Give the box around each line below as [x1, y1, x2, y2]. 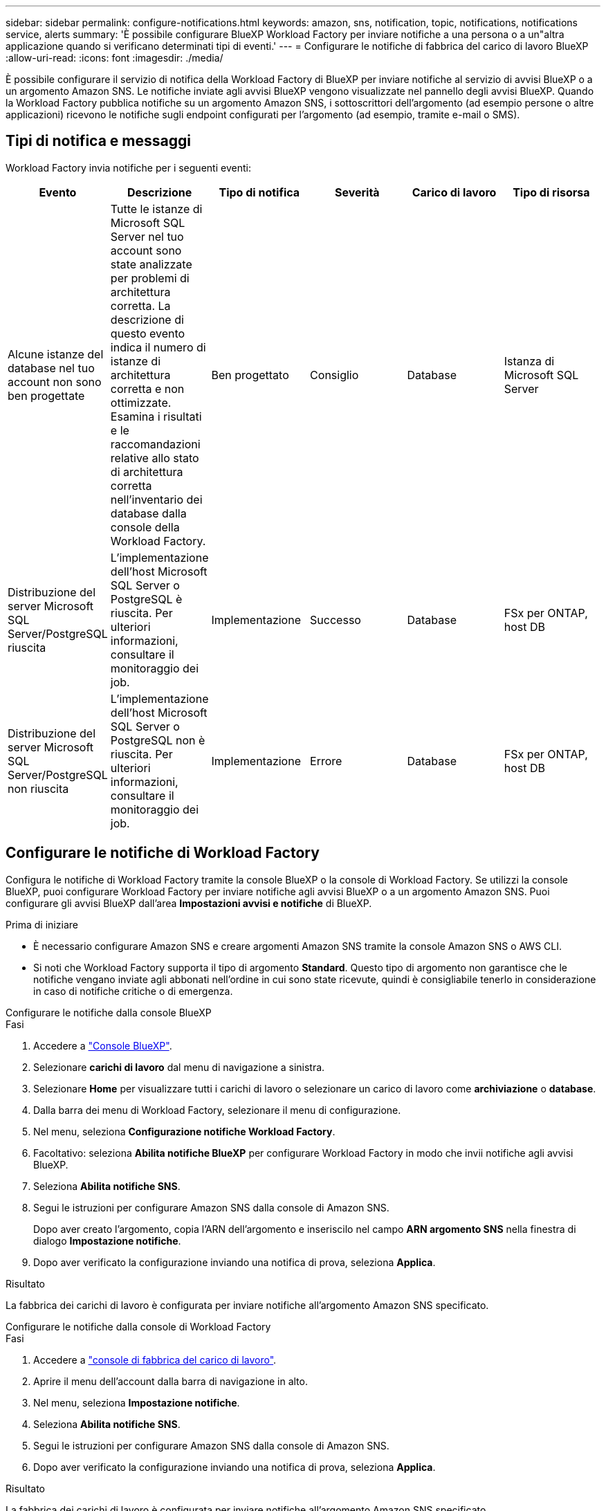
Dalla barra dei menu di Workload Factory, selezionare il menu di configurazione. [33, 1104, 401, 1116]
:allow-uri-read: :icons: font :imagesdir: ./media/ [6, 52, 223, 64]
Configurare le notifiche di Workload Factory [6, 844, 320, 862]
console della [110, 520, 180, 534]
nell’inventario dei [110, 492, 203, 506]
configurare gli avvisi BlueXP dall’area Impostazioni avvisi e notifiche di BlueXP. [6, 897, 372, 909]
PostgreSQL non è [110, 733, 205, 747]
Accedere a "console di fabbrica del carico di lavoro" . [33, 1353, 277, 1366]
